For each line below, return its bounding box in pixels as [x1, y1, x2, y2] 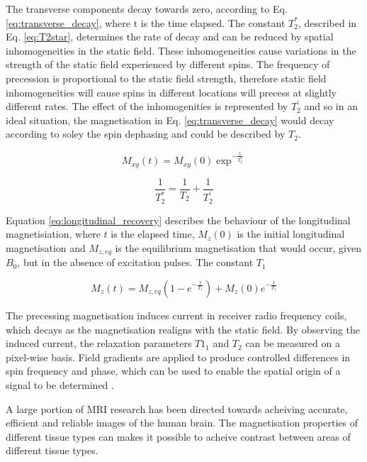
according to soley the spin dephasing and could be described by [6, 126, 286, 141]
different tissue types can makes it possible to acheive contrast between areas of [6, 429, 351, 444]
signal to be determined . [6, 377, 114, 392]
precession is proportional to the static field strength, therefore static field [6, 70, 327, 85]
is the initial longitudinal [237, 226, 345, 241]
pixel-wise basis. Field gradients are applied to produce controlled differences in [6, 349, 351, 364]
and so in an [304, 99, 358, 114]
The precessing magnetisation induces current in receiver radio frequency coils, [6, 307, 347, 322]
